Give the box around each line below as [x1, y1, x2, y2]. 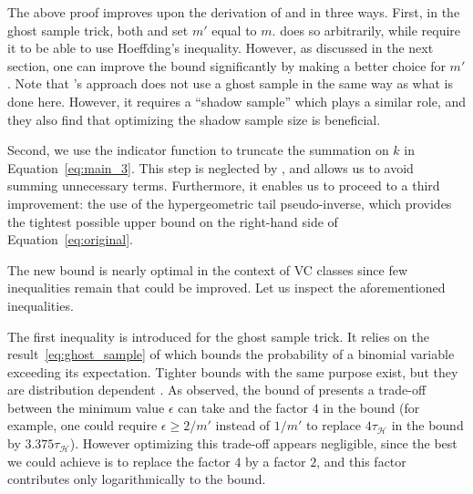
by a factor [245, 451, 306, 470]
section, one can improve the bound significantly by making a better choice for [7, 56, 446, 75]
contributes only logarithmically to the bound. [7, 469, 266, 489]
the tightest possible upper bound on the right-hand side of [7, 211, 338, 231]
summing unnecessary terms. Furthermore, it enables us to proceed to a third [7, 176, 440, 195]
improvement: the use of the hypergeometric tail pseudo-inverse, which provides [7, 193, 452, 212]
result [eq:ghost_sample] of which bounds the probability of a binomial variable [7, 345, 455, 364]
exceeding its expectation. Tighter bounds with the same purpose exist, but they [7, 362, 458, 381]
